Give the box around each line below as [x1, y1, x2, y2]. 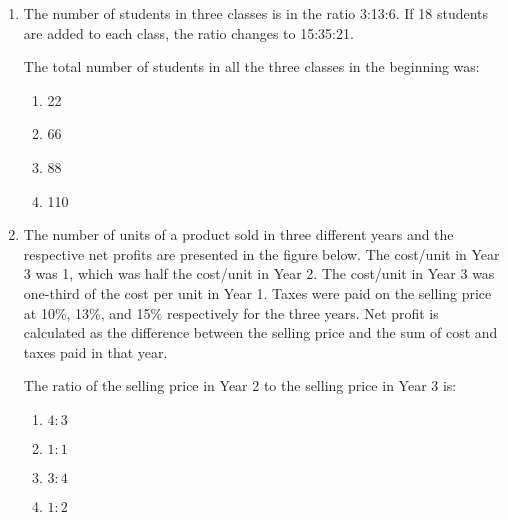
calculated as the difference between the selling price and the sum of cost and [23, 322, 498, 343]
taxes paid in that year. [23, 341, 168, 362]
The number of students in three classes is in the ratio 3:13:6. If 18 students [23, 3, 489, 23]
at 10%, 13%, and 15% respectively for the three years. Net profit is [23, 302, 439, 323]
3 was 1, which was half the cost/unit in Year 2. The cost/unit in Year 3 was [23, 263, 495, 284]
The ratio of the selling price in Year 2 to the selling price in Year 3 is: [23, 375, 457, 396]
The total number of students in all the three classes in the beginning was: [23, 56, 480, 77]
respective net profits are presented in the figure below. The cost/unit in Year [23, 243, 500, 264]
